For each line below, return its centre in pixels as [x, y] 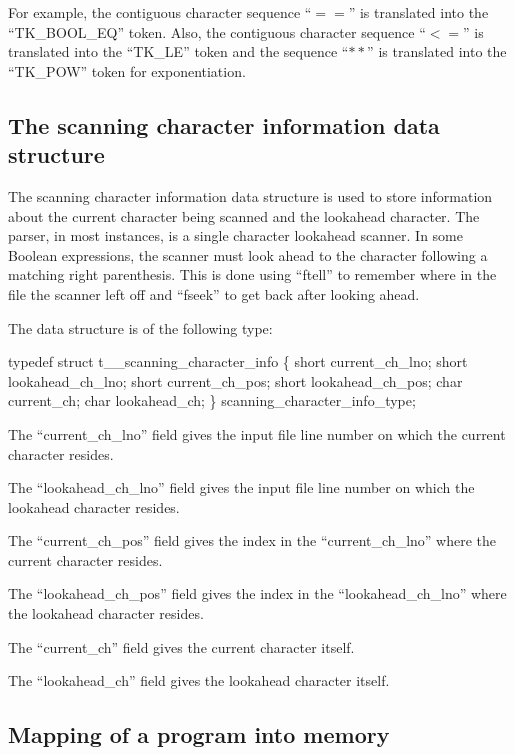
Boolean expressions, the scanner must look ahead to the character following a [248, 254]
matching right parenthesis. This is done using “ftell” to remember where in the [252, 274]
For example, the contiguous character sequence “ [160, 12]
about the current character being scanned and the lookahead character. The [244, 215]
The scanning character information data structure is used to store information [250, 195]
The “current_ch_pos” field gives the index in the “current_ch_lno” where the [252, 540]
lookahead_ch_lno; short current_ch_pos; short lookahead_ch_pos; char [235, 380]
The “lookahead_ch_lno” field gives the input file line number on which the [241, 487]
